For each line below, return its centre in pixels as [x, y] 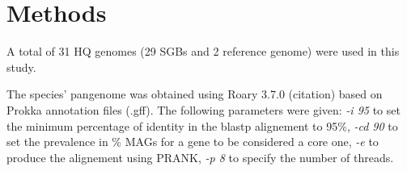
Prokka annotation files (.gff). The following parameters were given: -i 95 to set [203, 109]
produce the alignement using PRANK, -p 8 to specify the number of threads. [200, 157]
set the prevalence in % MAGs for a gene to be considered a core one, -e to [193, 142]
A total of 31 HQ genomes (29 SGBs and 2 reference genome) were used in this [203, 51]
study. [21, 67]
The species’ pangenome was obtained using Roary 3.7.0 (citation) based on [195, 94]
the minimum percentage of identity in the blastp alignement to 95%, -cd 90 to [202, 125]
